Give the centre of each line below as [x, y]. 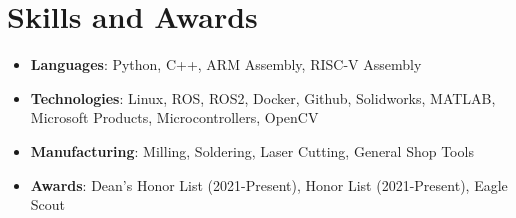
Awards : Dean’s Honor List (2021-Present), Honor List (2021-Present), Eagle [269, 184]
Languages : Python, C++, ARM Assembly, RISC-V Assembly [226, 64]
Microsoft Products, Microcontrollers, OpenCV [174, 117]
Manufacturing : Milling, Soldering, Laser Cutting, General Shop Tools [252, 150]
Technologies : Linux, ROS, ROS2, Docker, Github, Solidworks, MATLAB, [263, 97]
